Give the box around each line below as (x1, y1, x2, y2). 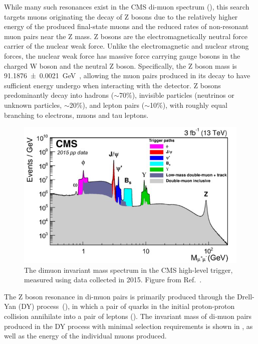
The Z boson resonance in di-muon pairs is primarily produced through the (4, 291, 235, 301)
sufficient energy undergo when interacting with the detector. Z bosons (4, 80, 221, 90)
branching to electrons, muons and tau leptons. (4, 109, 149, 120)
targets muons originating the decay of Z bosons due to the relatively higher (4, 11, 238, 22)
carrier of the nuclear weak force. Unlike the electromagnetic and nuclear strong (4, 41, 249, 51)
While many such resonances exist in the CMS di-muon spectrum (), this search (4, 2, 249, 12)
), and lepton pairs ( (82, 99, 145, 110)
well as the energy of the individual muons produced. (4, 330, 167, 341)
